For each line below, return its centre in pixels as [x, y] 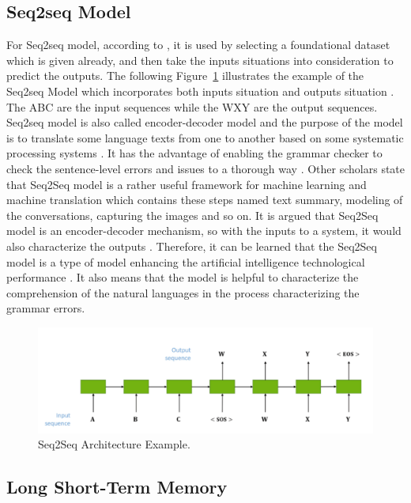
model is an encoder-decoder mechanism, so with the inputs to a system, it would [204, 231]
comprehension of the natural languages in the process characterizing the [183, 292]
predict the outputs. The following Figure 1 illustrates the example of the [185, 76]
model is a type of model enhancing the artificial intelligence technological [186, 261]
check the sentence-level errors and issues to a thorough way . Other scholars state [205, 168]
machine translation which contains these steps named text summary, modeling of [205, 200]
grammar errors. [46, 308]
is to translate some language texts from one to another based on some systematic [205, 137]
